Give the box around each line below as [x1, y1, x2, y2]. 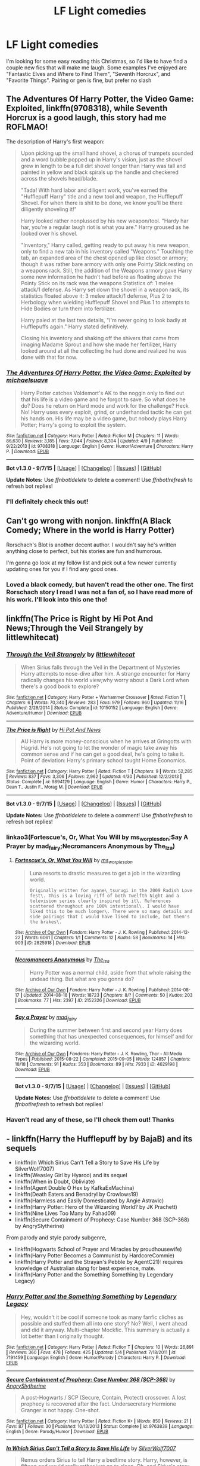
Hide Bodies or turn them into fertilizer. [20, 305, 116, 312]
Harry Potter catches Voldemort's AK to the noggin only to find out [20, 390, 185, 397]
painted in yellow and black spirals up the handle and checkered [20, 169, 179, 176]
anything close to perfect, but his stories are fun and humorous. [6, 547, 162, 554]
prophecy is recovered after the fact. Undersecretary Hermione [20, 1400, 177, 1407]
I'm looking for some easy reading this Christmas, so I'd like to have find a [6, 57, 187, 65]
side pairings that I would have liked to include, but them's [29, 914, 190, 920]
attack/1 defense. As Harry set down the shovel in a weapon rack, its [20, 286, 189, 293]
